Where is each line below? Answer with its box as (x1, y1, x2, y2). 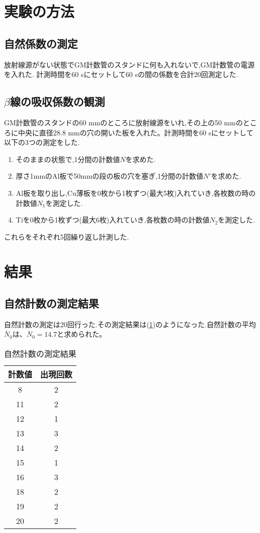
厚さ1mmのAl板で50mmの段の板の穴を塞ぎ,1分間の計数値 (16, 171, 203, 181)
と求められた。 (57, 329, 106, 339)
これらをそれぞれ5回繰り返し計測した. (4, 231, 129, 242)
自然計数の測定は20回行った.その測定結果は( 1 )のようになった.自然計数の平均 (4, 319, 256, 329)
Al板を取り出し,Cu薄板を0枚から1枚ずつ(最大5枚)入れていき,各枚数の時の (16, 187, 256, 198)
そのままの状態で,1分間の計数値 (16, 154, 120, 164)
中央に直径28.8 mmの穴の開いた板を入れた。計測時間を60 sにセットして (18, 127, 253, 137)
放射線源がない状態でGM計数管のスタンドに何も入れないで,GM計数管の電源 (4, 59, 255, 69)
